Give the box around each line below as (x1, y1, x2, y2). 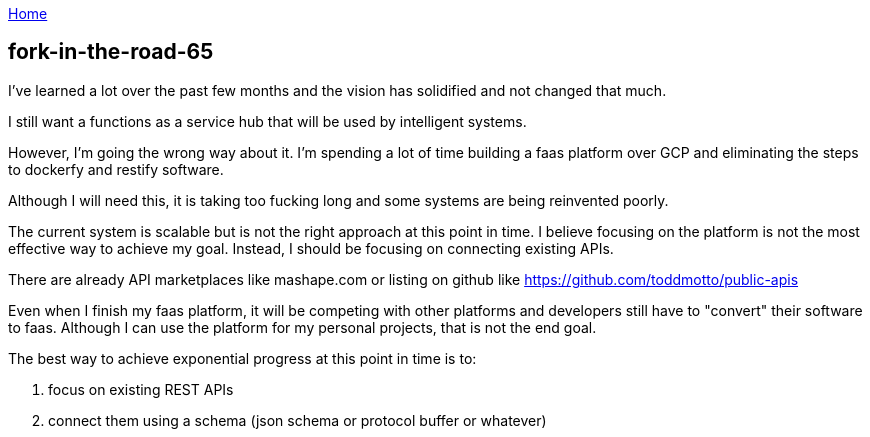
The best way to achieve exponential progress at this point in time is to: (8, 349, 477, 367)
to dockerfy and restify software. (8, 160, 224, 178)
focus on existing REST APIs (48, 380, 234, 398)
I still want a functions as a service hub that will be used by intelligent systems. (8, 112, 527, 130)
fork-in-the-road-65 (8, 39, 214, 65)
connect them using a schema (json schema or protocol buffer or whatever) (48, 411, 547, 429)
